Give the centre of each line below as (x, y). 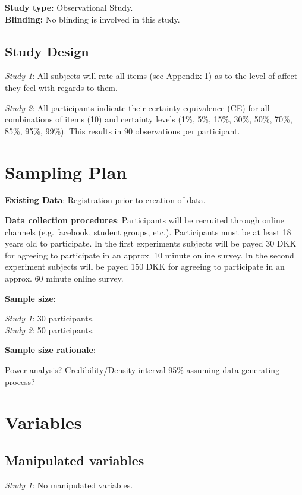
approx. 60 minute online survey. (64, 278)
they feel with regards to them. (61, 87)
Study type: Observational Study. (69, 7)
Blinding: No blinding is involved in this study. (92, 19)
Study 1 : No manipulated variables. (69, 485)
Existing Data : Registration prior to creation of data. (105, 200)
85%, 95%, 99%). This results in (63, 130)
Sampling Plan (66, 171)
